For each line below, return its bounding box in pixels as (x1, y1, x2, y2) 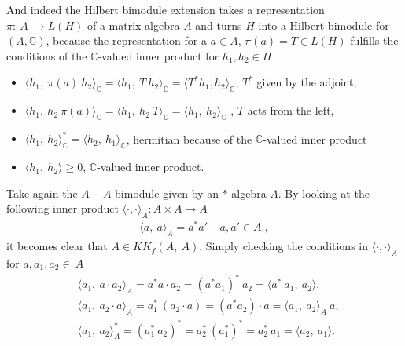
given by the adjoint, (256, 74, 357, 90)
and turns (195, 16, 242, 33)
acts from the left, (247, 102, 334, 118)
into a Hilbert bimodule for (258, 16, 389, 33)
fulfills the (350, 32, 399, 49)
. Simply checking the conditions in (199, 238, 369, 254)
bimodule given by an (115, 184, 219, 201)
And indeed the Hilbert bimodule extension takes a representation (6, 2, 325, 17)
